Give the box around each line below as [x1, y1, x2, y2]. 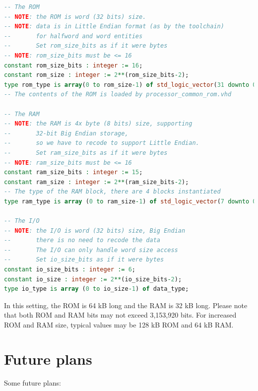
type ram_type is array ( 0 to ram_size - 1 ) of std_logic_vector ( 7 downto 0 [4, 197, 257, 205]
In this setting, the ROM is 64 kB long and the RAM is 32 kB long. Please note [4, 300, 248, 310]
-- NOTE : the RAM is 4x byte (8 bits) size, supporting [4, 120, 193, 128]
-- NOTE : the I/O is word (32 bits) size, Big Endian [4, 227, 186, 234]
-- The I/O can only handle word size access [4, 246, 178, 254]
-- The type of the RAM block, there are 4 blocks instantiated [4, 188, 221, 195]
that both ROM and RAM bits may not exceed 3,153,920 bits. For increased [4, 310, 237, 320]
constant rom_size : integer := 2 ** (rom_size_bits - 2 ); [4, 71, 189, 79]
